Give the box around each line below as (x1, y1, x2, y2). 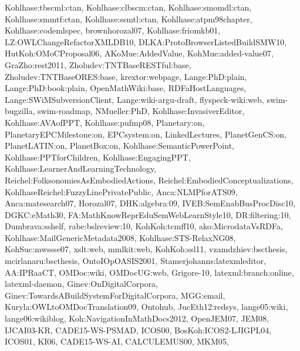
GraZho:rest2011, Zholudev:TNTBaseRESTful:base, (5, 58, 191, 71)
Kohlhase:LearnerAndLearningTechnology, (5, 162, 157, 175)
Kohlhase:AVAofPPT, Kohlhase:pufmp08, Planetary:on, (5, 116, 205, 128)
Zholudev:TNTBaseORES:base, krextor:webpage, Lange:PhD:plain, (5, 70, 247, 82)
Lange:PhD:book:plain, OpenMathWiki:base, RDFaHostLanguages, (5, 82, 247, 94)
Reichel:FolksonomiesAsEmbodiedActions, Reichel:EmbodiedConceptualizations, (5, 173, 294, 186)
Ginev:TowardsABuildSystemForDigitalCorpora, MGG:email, (5, 289, 225, 301)
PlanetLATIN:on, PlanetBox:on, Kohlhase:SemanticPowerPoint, (5, 139, 234, 152)
